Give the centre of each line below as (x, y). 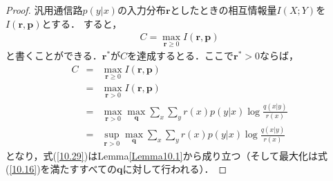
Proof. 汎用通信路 (44, 10)
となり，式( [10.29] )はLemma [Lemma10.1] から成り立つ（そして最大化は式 (167, 155)
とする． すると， (82, 23)
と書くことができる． (54, 56)
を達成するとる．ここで (181, 56)
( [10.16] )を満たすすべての (61, 169)
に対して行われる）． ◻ (175, 169)
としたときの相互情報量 (223, 10)
